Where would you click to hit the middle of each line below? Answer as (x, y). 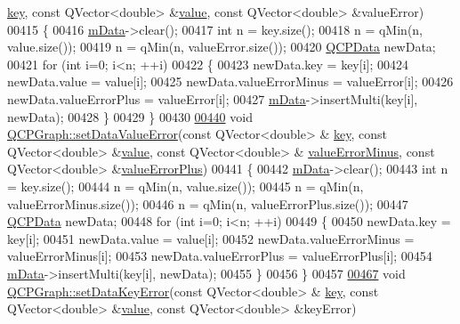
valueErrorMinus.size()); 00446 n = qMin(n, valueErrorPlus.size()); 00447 (208, 203)
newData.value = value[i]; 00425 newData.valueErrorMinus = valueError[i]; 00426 (230, 81)
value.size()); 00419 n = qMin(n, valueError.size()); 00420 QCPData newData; (222, 47)
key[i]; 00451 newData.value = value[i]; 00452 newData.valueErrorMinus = (211, 238)
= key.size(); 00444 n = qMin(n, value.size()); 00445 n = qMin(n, (186, 186)
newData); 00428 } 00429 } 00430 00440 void (130, 116)
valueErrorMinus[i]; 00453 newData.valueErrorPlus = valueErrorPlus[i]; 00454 (220, 256)
